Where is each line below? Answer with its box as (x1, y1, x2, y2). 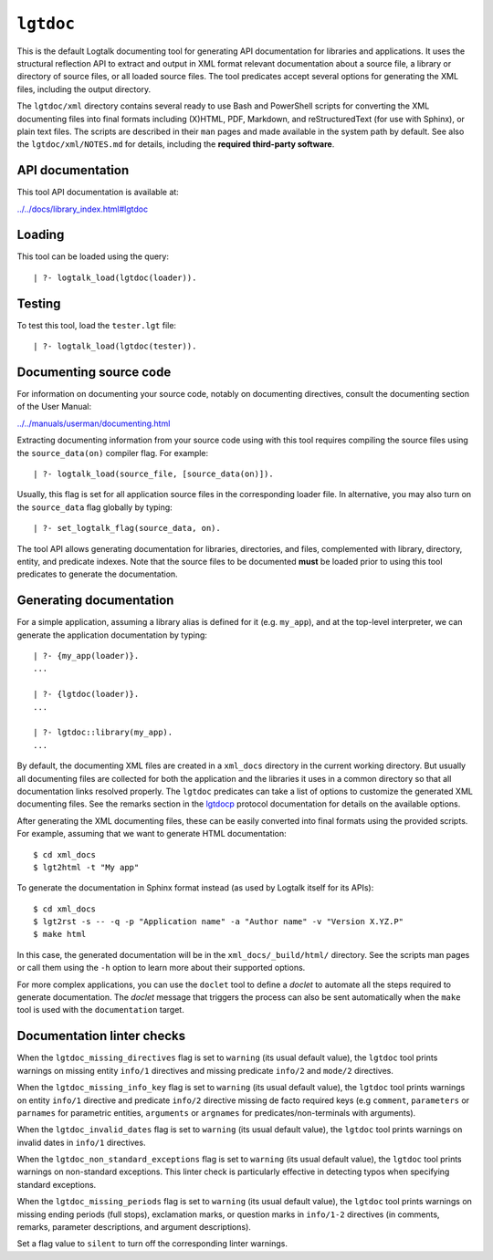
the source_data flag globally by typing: (16, 502, 173, 513)
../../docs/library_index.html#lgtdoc (16, 203, 149, 214)
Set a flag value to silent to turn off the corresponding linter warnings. (16, 1238, 288, 1249)
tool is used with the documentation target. (16, 1005, 184, 1015)
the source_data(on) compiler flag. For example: (16, 447, 209, 458)
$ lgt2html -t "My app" (33, 862, 140, 872)
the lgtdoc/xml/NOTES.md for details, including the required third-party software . (16, 139, 335, 150)
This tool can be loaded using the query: (16, 251, 169, 262)
